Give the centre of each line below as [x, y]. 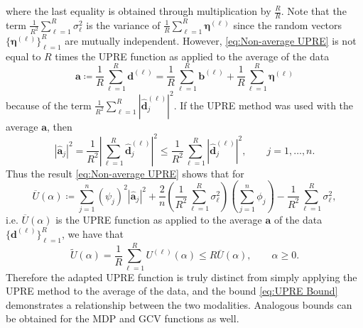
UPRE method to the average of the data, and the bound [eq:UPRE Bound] [172, 291]
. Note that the [314, 11]
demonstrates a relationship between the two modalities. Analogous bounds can [179, 304]
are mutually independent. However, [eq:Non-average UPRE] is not [211, 40]
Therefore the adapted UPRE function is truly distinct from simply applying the [181, 277]
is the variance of [123, 24]
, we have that [93, 233]
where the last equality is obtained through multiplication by [139, 11]
